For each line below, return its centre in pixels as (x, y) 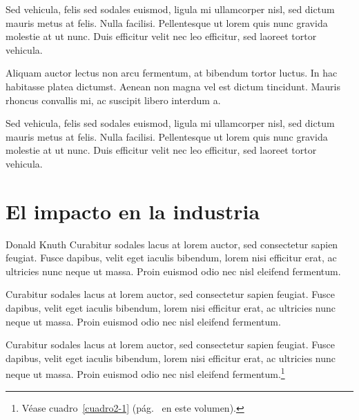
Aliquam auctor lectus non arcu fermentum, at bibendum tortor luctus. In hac (172, 73)
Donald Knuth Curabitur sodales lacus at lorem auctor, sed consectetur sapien (172, 244)
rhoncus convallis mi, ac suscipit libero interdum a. (113, 100)
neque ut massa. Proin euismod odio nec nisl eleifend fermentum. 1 (145, 373)
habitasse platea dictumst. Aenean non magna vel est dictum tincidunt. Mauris (173, 86)
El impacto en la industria (133, 211)
